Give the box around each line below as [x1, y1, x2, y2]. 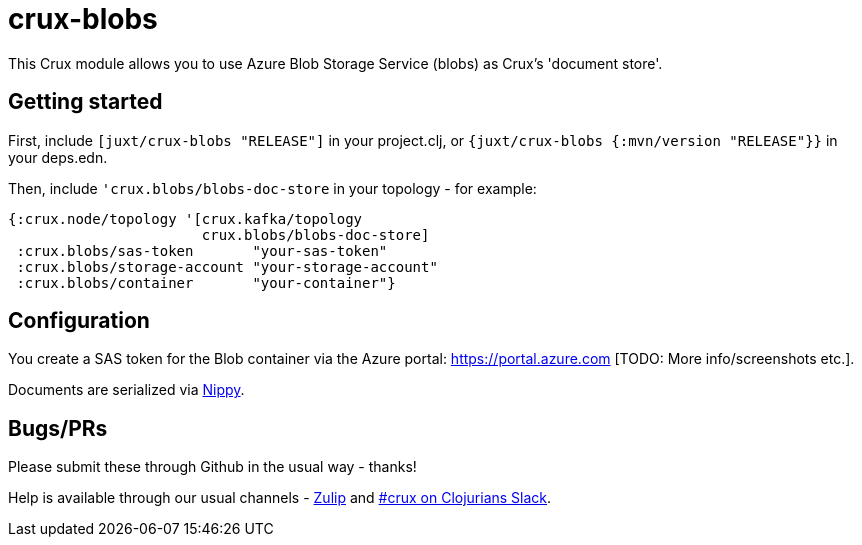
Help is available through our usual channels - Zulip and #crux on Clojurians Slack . [8, 489, 552, 507]
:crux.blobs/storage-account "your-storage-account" [16, 258, 438, 275]
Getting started [8, 89, 163, 115]
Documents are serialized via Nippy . [8, 381, 245, 399]
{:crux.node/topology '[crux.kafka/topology [8, 210, 363, 227]
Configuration [8, 308, 150, 334]
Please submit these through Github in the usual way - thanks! [8, 458, 417, 476]
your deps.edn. [8, 148, 108, 166]
